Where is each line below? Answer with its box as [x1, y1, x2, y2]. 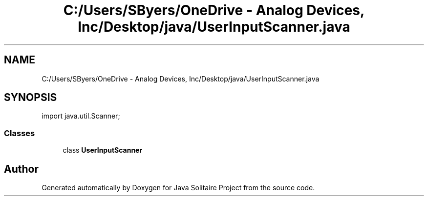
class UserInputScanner [63, 146, 143, 155]
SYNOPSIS [4, 91, 57, 104]
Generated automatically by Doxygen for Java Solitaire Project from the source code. [42, 183, 315, 192]
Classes [4, 128, 35, 138]
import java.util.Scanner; [42, 112, 120, 120]
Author [4, 162, 39, 175]
